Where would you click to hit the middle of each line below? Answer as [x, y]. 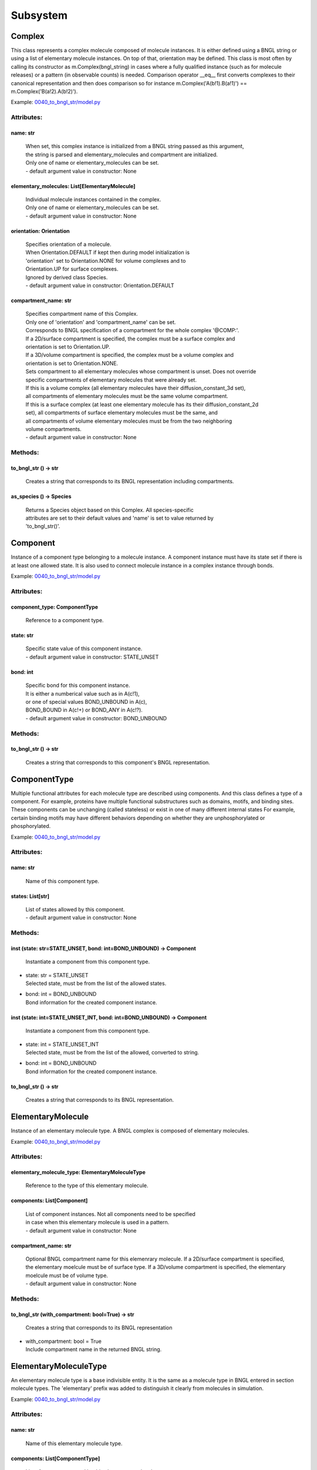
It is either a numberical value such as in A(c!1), [83, 693]
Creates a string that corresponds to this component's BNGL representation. [118, 762]
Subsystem [39, 15]
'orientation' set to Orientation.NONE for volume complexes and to [106, 260]
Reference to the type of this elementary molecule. [87, 1185]
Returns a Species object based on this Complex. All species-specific [109, 510]
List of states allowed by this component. [75, 909]
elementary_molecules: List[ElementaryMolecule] [73, 186]
